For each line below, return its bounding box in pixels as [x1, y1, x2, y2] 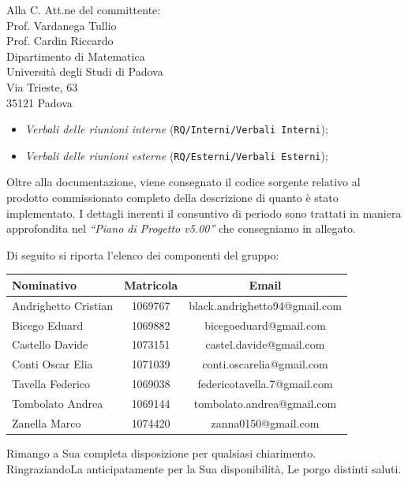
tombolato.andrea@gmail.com [193, 395, 337, 411]
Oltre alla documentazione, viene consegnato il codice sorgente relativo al [6, 174, 361, 190]
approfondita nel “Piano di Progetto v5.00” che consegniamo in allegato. [6, 220, 356, 237]
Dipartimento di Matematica [6, 47, 145, 64]
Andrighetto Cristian [12, 297, 114, 313]
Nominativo [12, 276, 77, 293]
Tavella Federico [12, 376, 91, 392]
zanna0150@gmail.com [211, 414, 320, 431]
